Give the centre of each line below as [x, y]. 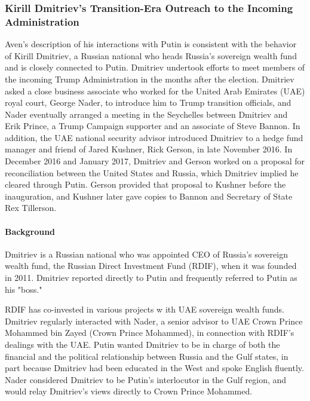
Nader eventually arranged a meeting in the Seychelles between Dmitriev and [146, 114]
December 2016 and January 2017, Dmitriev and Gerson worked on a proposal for [155, 161]
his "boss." [24, 289]
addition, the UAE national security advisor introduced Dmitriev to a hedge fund [154, 137]
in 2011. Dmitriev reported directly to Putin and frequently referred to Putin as [151, 278]
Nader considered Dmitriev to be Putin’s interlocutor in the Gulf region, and [146, 379]
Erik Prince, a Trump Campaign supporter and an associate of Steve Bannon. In [153, 126]
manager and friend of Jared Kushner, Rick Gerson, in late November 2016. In [149, 149]
